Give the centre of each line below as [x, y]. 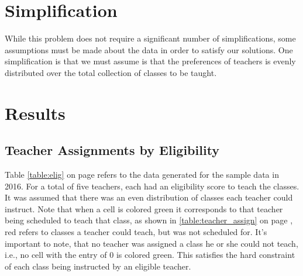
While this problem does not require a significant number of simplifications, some [150, 38]
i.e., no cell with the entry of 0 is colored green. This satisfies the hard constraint [150, 255]
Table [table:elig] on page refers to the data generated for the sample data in [142, 175]
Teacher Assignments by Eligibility [112, 150]
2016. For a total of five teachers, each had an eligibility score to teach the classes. [152, 186]
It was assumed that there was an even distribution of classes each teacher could [149, 197]
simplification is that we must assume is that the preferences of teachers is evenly [150, 61]
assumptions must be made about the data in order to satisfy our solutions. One [149, 49]
